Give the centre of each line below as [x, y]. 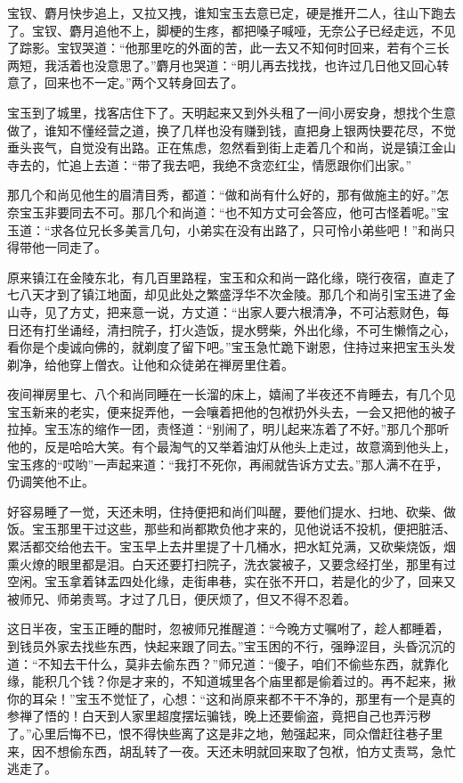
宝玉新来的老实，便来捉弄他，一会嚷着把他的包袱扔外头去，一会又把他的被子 [231, 411]
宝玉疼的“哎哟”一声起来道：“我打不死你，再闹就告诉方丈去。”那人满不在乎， [228, 464]
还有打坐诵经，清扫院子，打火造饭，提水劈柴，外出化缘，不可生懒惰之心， [237, 329]
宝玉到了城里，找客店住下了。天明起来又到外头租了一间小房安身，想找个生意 [231, 112]
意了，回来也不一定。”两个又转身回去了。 [126, 82]
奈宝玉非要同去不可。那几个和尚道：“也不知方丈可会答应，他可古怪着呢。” [222, 212]
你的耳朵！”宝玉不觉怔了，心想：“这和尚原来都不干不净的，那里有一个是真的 [231, 698]
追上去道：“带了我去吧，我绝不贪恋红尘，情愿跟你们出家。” [240, 164]
